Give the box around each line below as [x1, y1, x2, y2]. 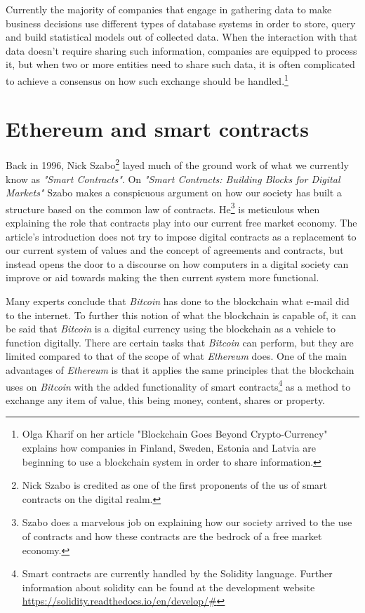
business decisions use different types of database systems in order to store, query [6, 15, 356, 30]
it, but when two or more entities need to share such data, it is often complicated [6, 57, 355, 72]
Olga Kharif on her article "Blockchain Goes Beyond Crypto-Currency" [22, 426, 328, 441]
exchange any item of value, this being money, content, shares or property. [6, 392, 325, 407]
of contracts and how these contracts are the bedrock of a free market [22, 528, 322, 543]
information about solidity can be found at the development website [22, 579, 315, 594]
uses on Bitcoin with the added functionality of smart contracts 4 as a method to [6, 377, 351, 393]
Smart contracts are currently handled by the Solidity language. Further [22, 566, 333, 581]
